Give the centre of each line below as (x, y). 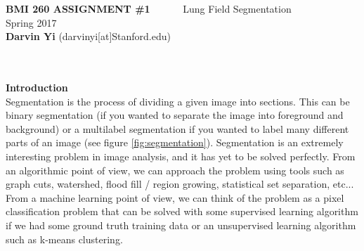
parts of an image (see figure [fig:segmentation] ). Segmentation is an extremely (175, 142)
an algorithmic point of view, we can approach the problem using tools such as (175, 170)
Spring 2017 (31, 22)
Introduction (37, 87)
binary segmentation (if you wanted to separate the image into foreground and (175, 115)
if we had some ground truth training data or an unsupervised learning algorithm (181, 225)
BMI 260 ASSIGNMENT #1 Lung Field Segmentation (149, 8)
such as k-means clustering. (64, 239)
